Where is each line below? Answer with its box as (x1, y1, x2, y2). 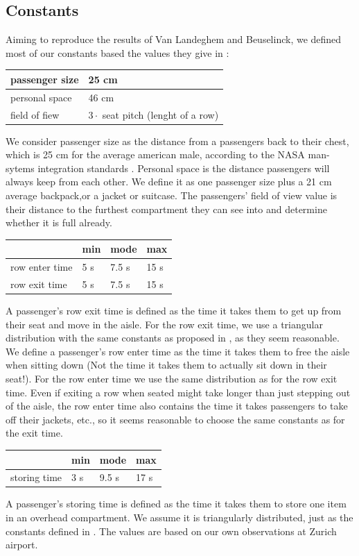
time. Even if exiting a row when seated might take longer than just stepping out (6, 385, 351, 399)
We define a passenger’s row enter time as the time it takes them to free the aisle (6, 344, 350, 358)
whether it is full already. (6, 215, 112, 230)
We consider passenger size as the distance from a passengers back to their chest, (6, 133, 349, 148)
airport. (6, 537, 38, 552)
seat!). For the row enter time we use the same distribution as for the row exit (6, 371, 338, 386)
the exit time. (6, 426, 63, 440)
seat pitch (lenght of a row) (102, 107, 219, 121)
